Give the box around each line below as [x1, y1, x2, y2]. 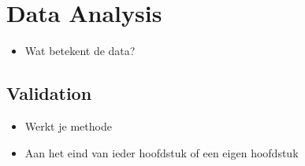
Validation [6, 81, 92, 105]
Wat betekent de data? [24, 42, 136, 59]
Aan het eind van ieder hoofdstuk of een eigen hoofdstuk [24, 144, 299, 160]
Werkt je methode [24, 117, 112, 134]
